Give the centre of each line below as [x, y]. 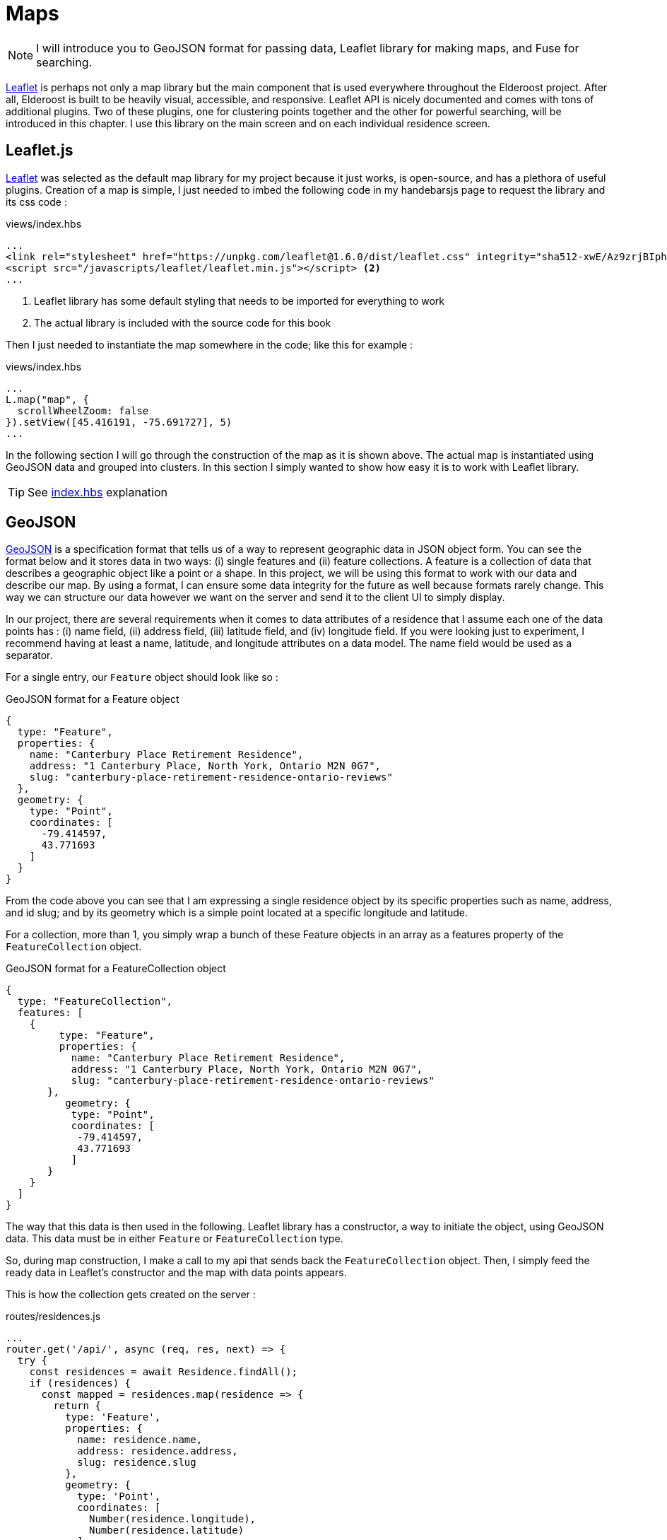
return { [77, 1406]
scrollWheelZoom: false [83, 410]
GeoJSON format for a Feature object [93, 699]
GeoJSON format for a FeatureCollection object [116, 969]
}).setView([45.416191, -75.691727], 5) [119, 422]
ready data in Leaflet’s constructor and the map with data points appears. [176, 1273]
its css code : [36, 202]
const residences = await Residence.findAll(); [164, 1372]
